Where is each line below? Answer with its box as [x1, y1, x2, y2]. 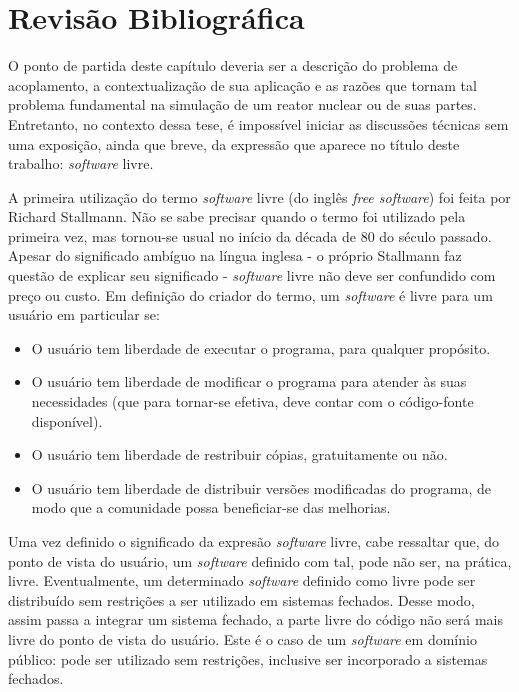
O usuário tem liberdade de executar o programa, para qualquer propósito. [31, 337, 491, 358]
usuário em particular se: [8, 304, 160, 325]
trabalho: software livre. [8, 153, 154, 174]
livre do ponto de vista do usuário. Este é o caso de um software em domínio [8, 628, 477, 649]
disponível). [31, 410, 103, 431]
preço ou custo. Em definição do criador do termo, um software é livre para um [8, 284, 493, 305]
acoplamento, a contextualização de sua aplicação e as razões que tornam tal [8, 74, 477, 95]
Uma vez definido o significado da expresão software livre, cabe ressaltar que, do [8, 531, 499, 551]
